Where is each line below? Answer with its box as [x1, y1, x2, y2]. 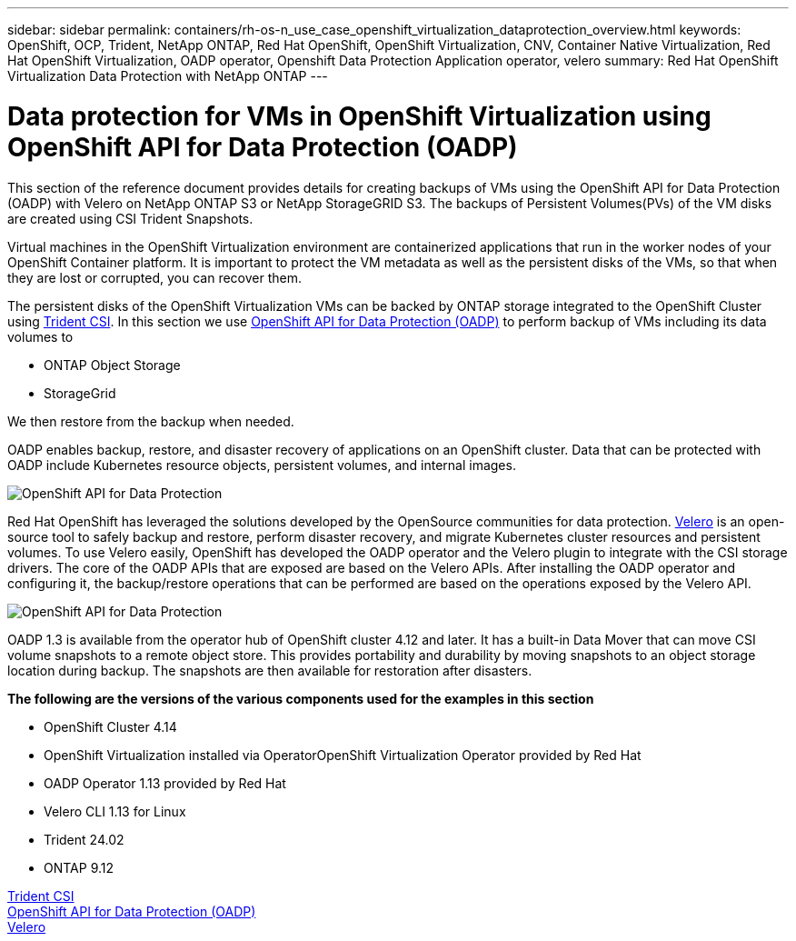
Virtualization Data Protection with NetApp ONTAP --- [7, 68, 328, 84]
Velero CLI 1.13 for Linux [44, 803, 186, 819]
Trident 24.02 [44, 831, 124, 847]
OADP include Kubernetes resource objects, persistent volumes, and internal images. [7, 456, 516, 473]
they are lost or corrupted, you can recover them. [7, 269, 303, 285]
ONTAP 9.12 [44, 859, 114, 876]
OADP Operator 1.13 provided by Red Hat [44, 775, 286, 791]
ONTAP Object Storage [44, 356, 181, 373]
